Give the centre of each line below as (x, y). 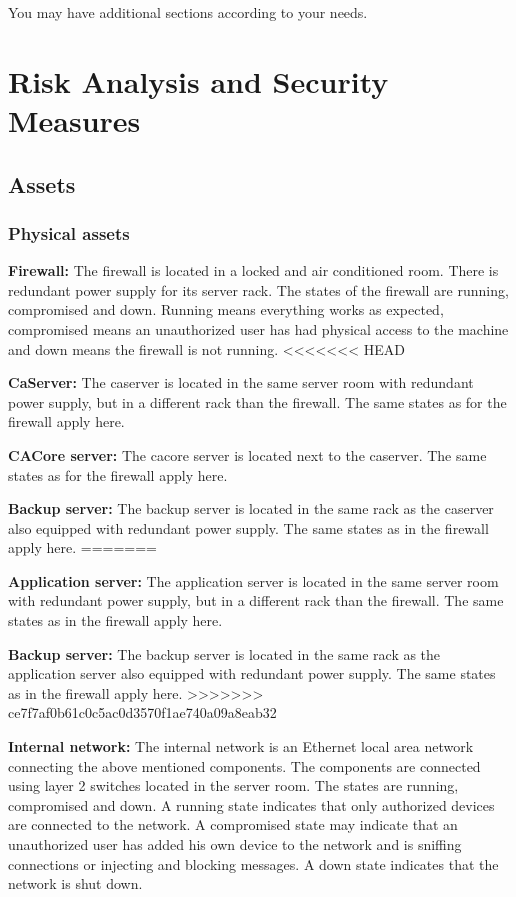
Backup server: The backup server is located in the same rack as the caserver (251, 508)
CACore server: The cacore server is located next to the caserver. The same (247, 454)
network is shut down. (75, 883)
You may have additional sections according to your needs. (188, 12)
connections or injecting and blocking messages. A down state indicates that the (253, 863)
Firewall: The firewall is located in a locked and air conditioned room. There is (253, 270)
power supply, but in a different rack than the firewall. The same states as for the (257, 401)
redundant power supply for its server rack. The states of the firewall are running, (258, 289)
